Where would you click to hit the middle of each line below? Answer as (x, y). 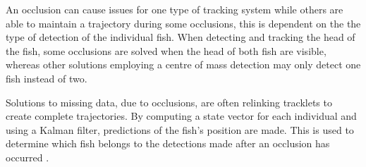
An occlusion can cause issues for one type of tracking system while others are (175, 9)
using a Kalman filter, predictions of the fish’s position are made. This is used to (180, 129)
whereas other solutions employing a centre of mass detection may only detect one (183, 64)
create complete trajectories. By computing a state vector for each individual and (181, 116)
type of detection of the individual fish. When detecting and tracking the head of (181, 37)
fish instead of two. (47, 78)
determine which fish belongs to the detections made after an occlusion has (168, 143)
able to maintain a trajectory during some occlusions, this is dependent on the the (183, 23)
